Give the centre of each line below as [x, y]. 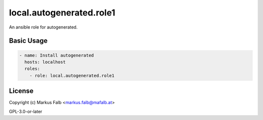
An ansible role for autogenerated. [43, 27]
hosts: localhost [45, 62]
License [21, 91]
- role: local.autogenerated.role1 [72, 75]
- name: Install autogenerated [57, 55]
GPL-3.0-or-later [26, 111]
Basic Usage [28, 41]
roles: [32, 69]
